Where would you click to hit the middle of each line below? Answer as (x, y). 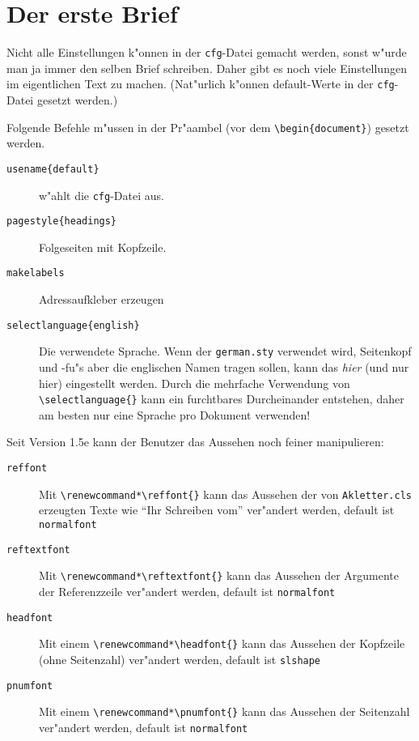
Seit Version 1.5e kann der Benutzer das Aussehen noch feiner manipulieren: (195, 442)
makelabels (36, 273)
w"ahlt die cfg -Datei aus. (102, 195)
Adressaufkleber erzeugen (102, 299)
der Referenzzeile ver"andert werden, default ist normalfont (187, 591)
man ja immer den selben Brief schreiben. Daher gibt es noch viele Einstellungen (207, 68)
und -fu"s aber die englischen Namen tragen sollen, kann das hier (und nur (224, 367)
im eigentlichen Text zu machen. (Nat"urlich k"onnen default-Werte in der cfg (201, 84)
